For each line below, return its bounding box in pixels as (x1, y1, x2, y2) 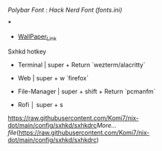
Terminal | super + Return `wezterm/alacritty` (17, 60, 146, 69)
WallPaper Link (17, 32, 57, 42)
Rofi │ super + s (17, 100, 64, 108)
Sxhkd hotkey (8, 47, 47, 56)
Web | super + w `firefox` (17, 73, 89, 82)
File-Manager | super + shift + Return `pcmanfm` (17, 87, 156, 95)
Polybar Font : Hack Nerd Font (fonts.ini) (8, 6, 123, 14)
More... (96, 121, 117, 129)
